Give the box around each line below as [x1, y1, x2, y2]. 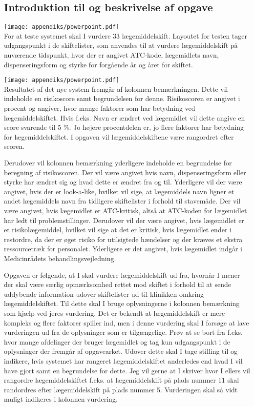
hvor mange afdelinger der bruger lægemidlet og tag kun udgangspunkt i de [4, 336, 231, 346]
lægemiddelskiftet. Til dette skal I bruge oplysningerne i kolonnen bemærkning [4, 298, 240, 308]
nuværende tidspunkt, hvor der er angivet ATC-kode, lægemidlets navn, [4, 50, 219, 60]
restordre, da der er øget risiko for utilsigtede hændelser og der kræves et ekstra [4, 234, 243, 244]
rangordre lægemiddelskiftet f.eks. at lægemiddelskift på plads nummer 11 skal [4, 375, 239, 385]
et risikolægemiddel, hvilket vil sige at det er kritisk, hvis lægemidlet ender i [4, 224, 232, 235]
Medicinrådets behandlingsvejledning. [4, 253, 116, 263]
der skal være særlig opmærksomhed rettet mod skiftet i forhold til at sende [4, 279, 231, 289]
